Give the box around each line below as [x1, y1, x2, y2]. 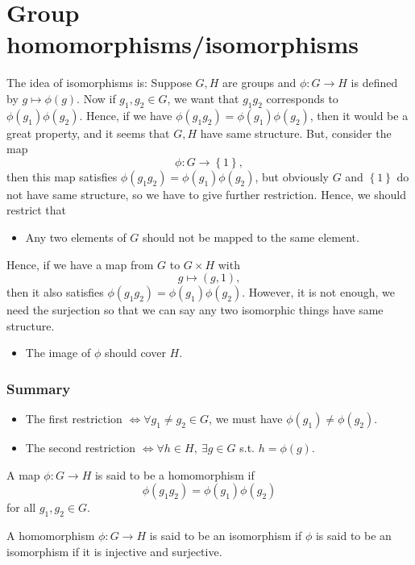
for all [6, 499, 36, 516]
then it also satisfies [6, 284, 104, 301]
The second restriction [25, 439, 136, 456]
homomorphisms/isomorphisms [6, 27, 359, 60]
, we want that [167, 89, 239, 106]
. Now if [77, 89, 116, 106]
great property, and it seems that [6, 124, 170, 141]
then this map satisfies [6, 168, 118, 185]
